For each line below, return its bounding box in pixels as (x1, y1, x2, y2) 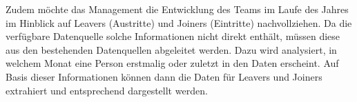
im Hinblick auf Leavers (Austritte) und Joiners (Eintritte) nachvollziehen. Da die (6, 15, 352, 30)
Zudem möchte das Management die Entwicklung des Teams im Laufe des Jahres (6, 2, 349, 16)
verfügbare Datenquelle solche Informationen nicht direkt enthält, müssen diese (6, 29, 340, 43)
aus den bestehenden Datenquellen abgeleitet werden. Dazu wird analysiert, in (6, 42, 337, 57)
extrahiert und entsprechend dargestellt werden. (6, 83, 208, 97)
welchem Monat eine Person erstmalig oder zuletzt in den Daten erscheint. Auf (6, 56, 339, 70)
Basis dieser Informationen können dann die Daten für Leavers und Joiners (6, 69, 322, 83)
